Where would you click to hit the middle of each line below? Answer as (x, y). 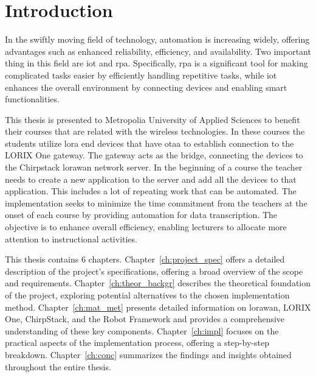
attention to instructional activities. (71, 238)
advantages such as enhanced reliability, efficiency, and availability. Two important (158, 51)
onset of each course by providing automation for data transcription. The (141, 215)
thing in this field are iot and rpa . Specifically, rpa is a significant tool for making (156, 63)
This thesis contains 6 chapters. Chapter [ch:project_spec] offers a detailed (145, 259)
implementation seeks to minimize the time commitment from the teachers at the (156, 203)
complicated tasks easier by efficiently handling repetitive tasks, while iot (141, 75)
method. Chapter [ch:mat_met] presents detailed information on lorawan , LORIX (158, 307)
